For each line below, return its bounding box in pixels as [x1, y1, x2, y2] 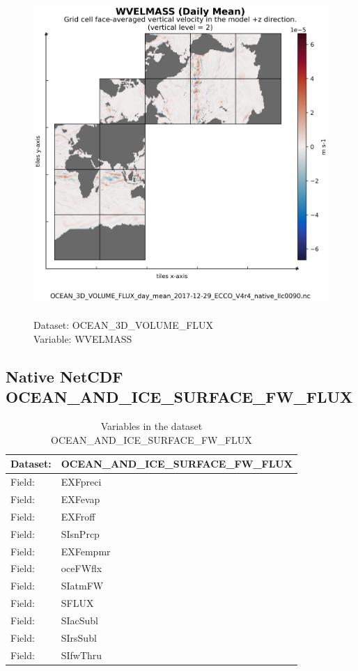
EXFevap [61, 492, 100, 507]
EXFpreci [61, 475, 102, 489]
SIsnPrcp [61, 526, 100, 541]
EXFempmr [61, 543, 111, 558]
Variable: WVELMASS [33, 332, 132, 346]
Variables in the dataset [100, 419, 203, 433]
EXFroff [61, 509, 95, 523]
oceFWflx [61, 561, 102, 576]
